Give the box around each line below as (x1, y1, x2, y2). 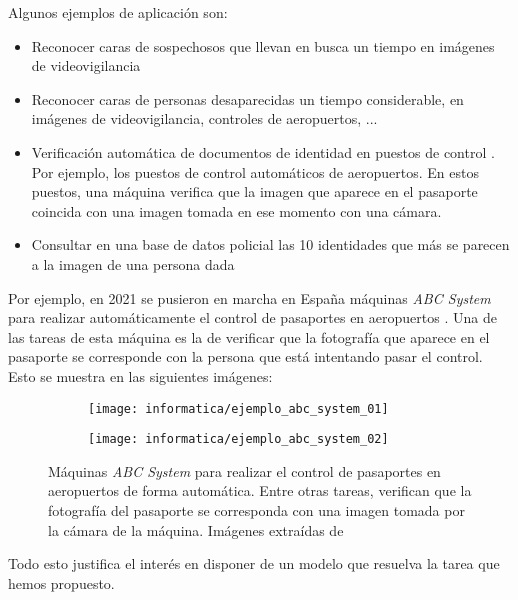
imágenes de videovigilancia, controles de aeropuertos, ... (31, 108, 378, 129)
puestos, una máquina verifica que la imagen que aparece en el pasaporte (31, 181, 478, 202)
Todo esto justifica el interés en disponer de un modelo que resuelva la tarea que (8, 553, 500, 574)
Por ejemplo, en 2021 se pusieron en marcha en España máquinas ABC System (8, 287, 491, 308)
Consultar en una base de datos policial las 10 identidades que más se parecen (31, 234, 510, 255)
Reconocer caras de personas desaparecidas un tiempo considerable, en (31, 88, 464, 109)
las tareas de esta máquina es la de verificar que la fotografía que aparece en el (8, 326, 490, 347)
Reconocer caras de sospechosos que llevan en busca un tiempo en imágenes (31, 35, 495, 56)
